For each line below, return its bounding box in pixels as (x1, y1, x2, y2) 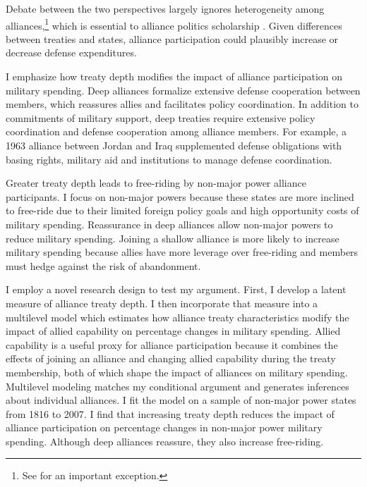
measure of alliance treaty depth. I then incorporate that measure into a (6, 295, 318, 310)
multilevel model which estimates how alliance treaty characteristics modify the (6, 309, 349, 324)
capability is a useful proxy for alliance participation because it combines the (6, 337, 338, 352)
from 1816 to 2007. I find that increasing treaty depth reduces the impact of (6, 406, 335, 421)
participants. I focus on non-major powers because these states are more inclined (6, 189, 354, 204)
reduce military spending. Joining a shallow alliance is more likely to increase (6, 230, 339, 245)
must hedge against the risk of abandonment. (6, 258, 201, 273)
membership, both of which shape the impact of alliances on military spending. (6, 364, 348, 379)
